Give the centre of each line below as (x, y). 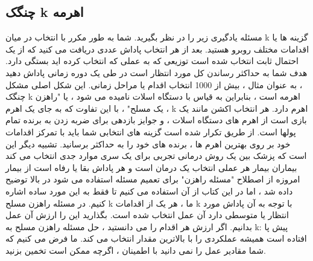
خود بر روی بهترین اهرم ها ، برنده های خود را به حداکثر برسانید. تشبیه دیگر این (148, 143)
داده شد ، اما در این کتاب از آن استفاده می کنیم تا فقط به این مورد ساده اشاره (149, 191)
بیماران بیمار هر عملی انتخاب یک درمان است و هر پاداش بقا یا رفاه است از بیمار (151, 167)
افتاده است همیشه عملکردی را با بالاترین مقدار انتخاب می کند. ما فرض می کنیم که (156, 238)
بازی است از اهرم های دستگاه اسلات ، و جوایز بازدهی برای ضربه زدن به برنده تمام (156, 120)
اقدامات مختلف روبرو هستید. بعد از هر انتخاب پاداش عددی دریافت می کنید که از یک (157, 49)
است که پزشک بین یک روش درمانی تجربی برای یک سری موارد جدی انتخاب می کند (156, 156)
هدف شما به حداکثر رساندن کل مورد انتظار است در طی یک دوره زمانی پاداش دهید (156, 72)
